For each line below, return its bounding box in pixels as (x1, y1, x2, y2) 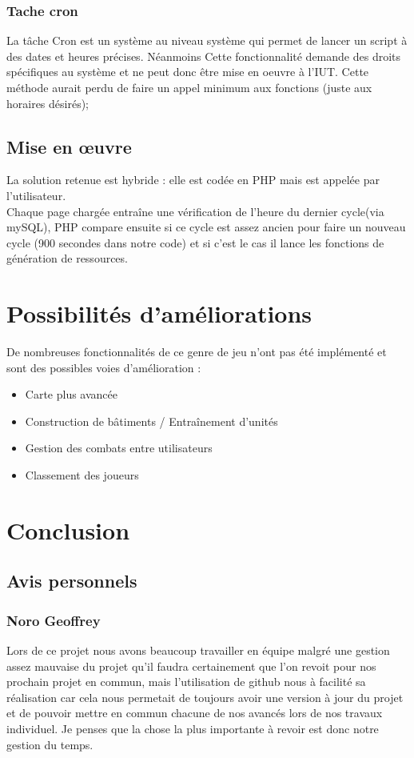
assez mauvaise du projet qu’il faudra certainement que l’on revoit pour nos (6, 657, 376, 674)
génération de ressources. (6, 250, 128, 267)
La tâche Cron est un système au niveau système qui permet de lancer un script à (6, 32, 408, 49)
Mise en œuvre (6, 134, 132, 158)
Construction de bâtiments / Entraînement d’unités (25, 412, 278, 429)
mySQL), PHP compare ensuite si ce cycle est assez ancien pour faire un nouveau (6, 219, 406, 235)
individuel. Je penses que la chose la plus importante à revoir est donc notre (6, 720, 379, 736)
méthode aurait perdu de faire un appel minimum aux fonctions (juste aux (6, 79, 372, 95)
